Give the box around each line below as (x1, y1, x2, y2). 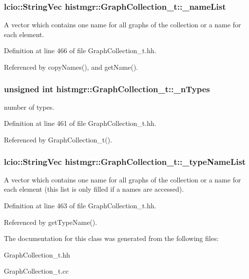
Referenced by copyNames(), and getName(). (4, 62, 138, 72)
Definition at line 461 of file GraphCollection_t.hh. (4, 118, 156, 128)
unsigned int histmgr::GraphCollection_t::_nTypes (4, 82, 210, 95)
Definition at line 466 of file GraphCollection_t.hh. (4, 45, 156, 56)
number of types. (4, 101, 55, 112)
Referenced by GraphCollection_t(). (4, 135, 113, 144)
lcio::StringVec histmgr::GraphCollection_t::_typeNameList (4, 155, 246, 167)
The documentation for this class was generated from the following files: (4, 233, 219, 243)
